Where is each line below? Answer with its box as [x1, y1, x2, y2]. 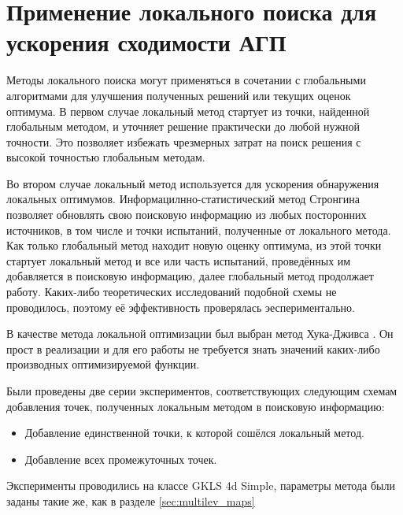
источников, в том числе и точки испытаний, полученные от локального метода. [6, 221, 391, 238]
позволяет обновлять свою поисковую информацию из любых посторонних [6, 206, 367, 223]
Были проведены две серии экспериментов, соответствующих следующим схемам [6, 383, 397, 398]
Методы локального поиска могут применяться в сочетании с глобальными [6, 72, 366, 88]
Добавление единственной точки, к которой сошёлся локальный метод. [24, 424, 364, 441]
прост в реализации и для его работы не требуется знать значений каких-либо [6, 340, 380, 357]
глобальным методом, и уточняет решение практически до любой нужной [6, 118, 360, 135]
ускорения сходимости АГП [6, 26, 287, 58]
